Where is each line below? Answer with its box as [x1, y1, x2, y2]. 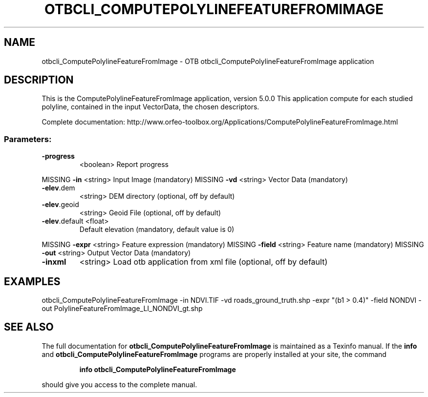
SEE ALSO [4, 321, 54, 334]
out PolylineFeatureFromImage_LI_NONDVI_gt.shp [42, 304, 203, 313]
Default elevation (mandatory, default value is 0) [79, 225, 235, 234]
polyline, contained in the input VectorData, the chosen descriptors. [42, 103, 259, 111]
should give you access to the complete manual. [42, 380, 197, 389]
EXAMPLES [4, 275, 61, 288]
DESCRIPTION [4, 74, 74, 86]
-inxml [42, 257, 66, 267]
